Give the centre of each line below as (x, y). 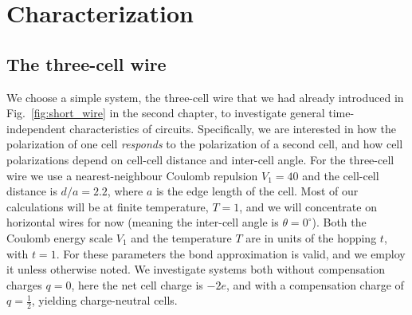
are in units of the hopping (311, 237)
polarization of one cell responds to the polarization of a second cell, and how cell (205, 144)
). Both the (339, 222)
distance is (32, 191)
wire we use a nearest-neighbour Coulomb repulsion (132, 175)
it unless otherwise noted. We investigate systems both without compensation (196, 269)
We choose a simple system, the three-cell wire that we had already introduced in (205, 97)
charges (24, 284)
